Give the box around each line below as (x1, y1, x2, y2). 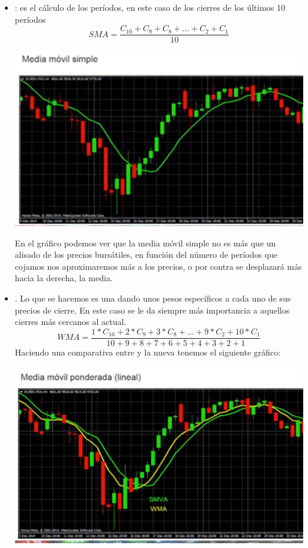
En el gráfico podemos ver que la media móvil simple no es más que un (14, 236, 276, 249)
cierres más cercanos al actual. (14, 315, 127, 328)
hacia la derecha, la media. (14, 272, 113, 284)
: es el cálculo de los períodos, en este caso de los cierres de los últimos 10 (14, 1, 286, 13)
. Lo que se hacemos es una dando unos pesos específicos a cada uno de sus (14, 291, 291, 304)
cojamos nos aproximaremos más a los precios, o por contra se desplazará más (14, 260, 302, 272)
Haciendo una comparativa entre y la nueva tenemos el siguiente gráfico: (14, 345, 281, 358)
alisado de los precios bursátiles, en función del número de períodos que (14, 248, 278, 261)
